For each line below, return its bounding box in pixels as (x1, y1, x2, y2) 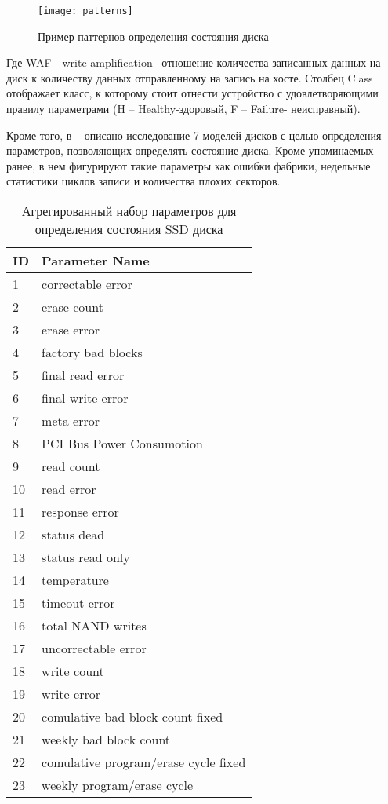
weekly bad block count (42, 730, 171, 748)
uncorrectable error (42, 639, 147, 657)
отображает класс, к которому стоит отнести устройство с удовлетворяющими (6, 85, 379, 101)
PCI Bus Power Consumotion (42, 434, 203, 452)
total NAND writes (42, 616, 147, 634)
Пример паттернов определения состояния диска (38, 27, 269, 44)
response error (42, 502, 119, 521)
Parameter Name (42, 251, 150, 269)
